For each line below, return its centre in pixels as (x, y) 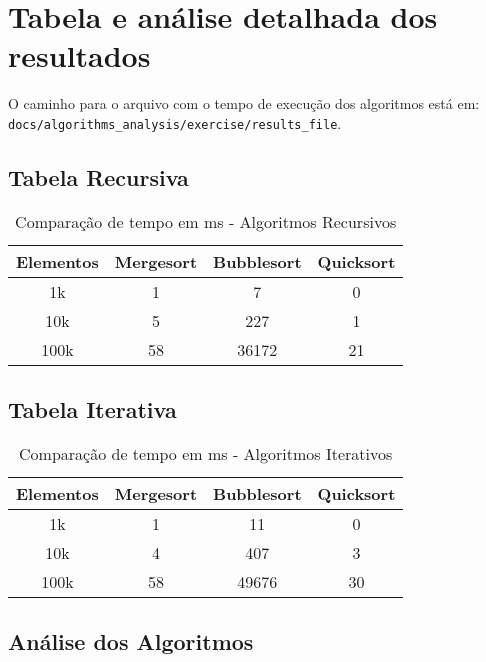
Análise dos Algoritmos (131, 641)
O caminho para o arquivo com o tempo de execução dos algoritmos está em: (244, 103)
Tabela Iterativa (92, 409)
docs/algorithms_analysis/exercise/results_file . (175, 122)
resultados (79, 55)
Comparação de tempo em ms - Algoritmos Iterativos (206, 453)
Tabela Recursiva (98, 176)
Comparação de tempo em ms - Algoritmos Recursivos (206, 221)
